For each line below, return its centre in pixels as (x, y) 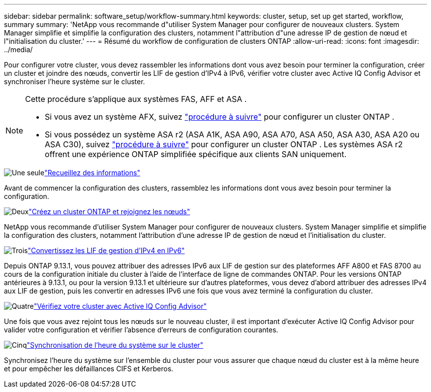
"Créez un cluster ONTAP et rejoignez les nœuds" (109, 212)
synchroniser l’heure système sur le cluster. (75, 82)
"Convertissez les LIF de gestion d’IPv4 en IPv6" (106, 250)
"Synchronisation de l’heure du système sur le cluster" (115, 345)
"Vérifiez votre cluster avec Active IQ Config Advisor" (120, 306)
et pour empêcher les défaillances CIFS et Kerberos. (89, 369)
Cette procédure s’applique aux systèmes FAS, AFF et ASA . (136, 99)
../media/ (18, 49)
